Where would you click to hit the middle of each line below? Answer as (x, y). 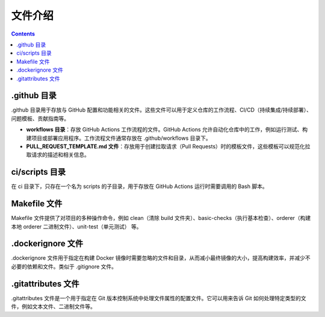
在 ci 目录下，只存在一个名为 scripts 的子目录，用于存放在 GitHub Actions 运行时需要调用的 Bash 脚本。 (139, 186)
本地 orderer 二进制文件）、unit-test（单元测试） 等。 (76, 227)
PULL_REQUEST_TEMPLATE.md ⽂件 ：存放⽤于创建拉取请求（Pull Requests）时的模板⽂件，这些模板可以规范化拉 (168, 146)
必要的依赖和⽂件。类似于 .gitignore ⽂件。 (64, 266)
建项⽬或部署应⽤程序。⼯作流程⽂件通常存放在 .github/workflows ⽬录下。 (119, 138)
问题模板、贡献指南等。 (40, 118)
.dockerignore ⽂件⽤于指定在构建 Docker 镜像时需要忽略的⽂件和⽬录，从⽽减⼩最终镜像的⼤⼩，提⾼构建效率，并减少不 (161, 258)
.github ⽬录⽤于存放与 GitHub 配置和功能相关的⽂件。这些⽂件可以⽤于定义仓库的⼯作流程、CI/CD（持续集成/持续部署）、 (162, 110)
